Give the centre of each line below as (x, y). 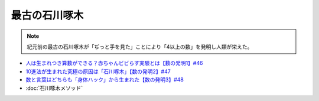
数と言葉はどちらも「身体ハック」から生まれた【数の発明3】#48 (105, 80)
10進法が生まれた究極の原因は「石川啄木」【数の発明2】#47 (98, 71)
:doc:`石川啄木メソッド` (54, 88)
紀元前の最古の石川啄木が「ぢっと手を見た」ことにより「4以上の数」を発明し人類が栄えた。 (140, 47)
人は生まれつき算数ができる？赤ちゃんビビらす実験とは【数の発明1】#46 (114, 63)
